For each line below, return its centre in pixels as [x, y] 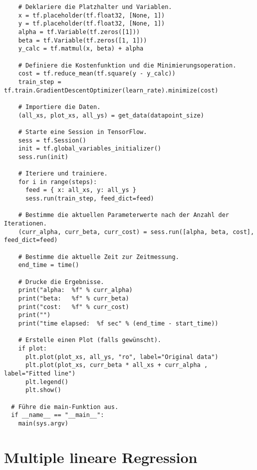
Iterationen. [25, 224]
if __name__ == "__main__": [58, 415]
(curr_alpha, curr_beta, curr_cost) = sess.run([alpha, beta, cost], [136, 232]
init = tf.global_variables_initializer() [90, 149]
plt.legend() [47, 382]
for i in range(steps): [58, 182]
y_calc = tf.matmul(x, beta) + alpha [81, 49]
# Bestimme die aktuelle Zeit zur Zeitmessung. [99, 257]
